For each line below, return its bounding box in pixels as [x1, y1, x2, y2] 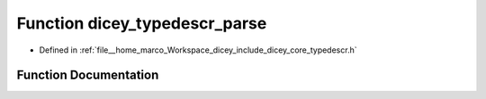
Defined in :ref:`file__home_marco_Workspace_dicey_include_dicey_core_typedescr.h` [39, 45, 357, 55]
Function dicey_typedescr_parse [16, 13, 267, 33]
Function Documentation [16, 68, 159, 83]
